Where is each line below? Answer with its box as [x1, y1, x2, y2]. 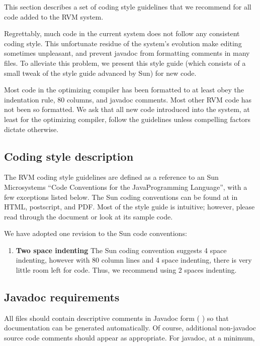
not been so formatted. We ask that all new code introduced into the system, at [4, 104, 250, 114]
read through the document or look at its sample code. [4, 211, 173, 221]
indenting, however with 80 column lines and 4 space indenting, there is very [16, 255, 252, 265]
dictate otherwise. [4, 124, 59, 134]
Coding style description [4, 148, 134, 164]
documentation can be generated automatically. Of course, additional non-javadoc [4, 322, 256, 333]
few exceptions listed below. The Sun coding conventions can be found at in [4, 191, 238, 202]
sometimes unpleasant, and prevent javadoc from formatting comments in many [4, 48, 250, 58]
